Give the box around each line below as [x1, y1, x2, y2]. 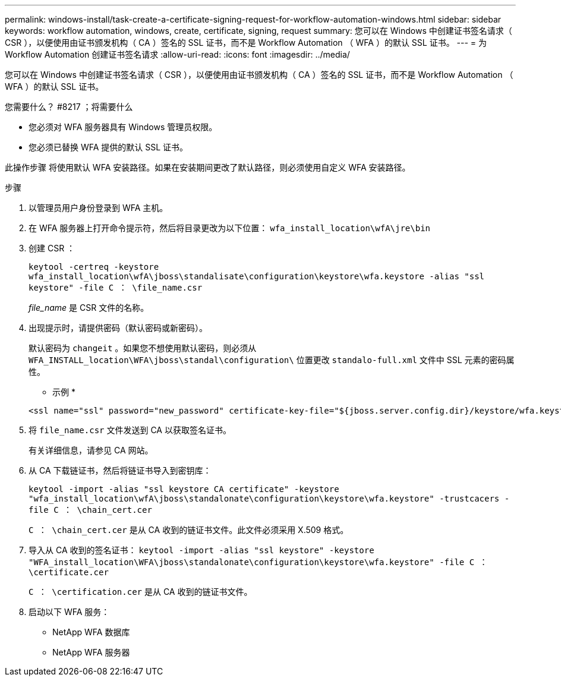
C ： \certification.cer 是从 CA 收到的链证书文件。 [29, 587, 253, 597]
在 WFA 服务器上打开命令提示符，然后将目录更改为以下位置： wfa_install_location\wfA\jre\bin [29, 223, 430, 233]
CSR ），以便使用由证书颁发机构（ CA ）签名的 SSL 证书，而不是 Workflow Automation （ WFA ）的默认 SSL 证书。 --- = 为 [5, 37, 487, 48]
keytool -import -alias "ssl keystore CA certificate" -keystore [29, 484, 339, 494]
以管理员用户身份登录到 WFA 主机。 [29, 203, 168, 213]
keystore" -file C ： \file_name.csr [29, 283, 203, 292]
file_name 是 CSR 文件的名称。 [29, 302, 149, 313]
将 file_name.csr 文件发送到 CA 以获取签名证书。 [29, 425, 231, 435]
